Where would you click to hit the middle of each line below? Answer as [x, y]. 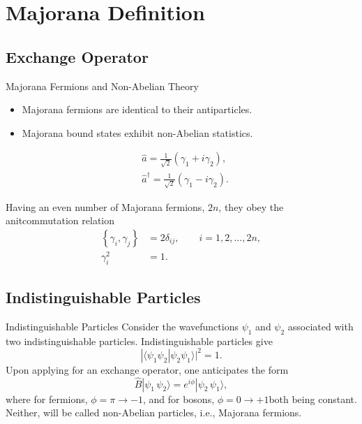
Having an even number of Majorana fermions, [105, 206]
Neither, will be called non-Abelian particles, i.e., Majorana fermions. [154, 412]
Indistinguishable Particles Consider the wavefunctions [122, 326]
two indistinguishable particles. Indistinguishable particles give [139, 341]
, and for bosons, [179, 399]
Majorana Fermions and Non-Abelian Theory [102, 86]
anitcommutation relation [60, 220]
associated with [320, 326]
